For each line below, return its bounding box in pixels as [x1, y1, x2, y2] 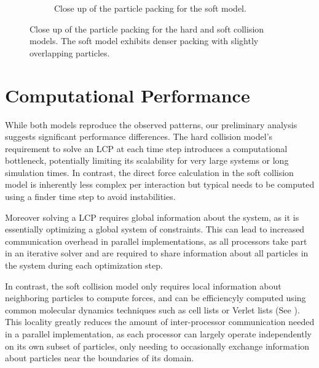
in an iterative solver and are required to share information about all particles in [5, 247, 309, 259]
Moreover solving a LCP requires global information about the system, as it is [5, 210, 299, 223]
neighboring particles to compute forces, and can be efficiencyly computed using [5, 291, 306, 304]
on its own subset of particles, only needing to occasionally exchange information [5, 339, 310, 352]
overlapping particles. [30, 46, 110, 59]
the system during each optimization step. [5, 259, 163, 272]
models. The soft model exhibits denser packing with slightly [30, 34, 259, 47]
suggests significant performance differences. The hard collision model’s [5, 130, 273, 143]
